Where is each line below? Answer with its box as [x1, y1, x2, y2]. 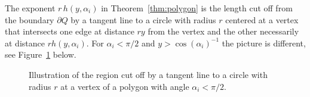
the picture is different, [222, 36, 306, 49]
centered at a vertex [225, 13, 299, 26]
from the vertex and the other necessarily [148, 25, 299, 37]
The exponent [5, 2, 56, 14]
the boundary [5, 13, 54, 26]
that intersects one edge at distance [5, 25, 134, 37]
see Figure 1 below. [5, 48, 76, 61]
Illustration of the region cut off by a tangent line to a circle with [29, 68, 268, 80]
